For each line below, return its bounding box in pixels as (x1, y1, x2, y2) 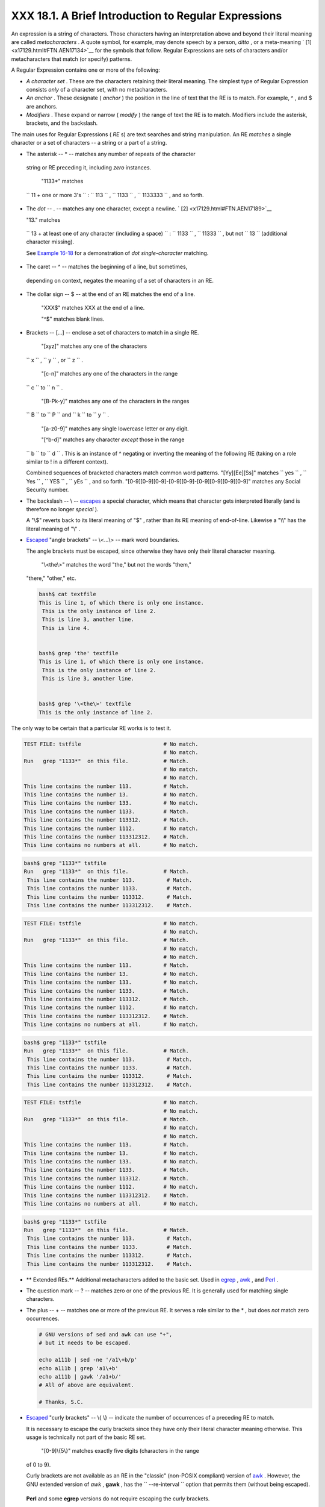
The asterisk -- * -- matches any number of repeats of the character (26, 150, 196, 157)
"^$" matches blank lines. (41, 315, 105, 322)
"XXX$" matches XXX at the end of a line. (41, 304, 145, 312)
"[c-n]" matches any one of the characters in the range (41, 370, 178, 377)
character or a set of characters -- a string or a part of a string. (11, 139, 167, 146)
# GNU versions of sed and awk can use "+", (39, 1331, 173, 1338)
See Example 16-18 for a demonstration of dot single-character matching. (26, 249, 209, 256)
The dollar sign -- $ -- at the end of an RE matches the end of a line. (26, 290, 196, 298)
